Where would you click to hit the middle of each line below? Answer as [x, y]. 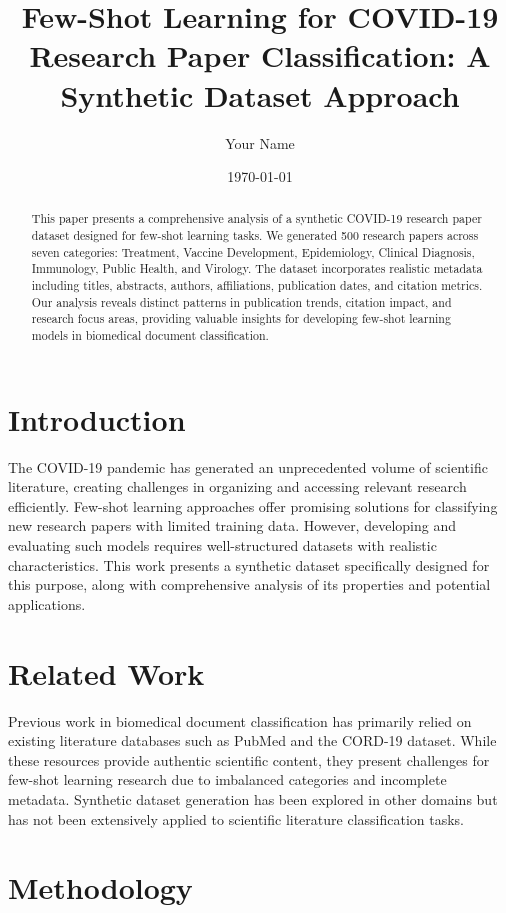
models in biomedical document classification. [150, 335]
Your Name [260, 142]
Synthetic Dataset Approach [260, 94]
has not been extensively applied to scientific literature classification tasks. [236, 818]
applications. [47, 603]
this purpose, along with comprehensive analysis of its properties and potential [249, 584]
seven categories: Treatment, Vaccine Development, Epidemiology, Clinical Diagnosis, [253, 251]
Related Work [106, 672]
